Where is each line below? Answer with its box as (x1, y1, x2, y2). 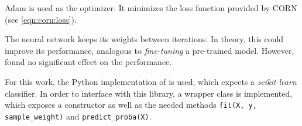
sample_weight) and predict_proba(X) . (5, 110, 152, 122)
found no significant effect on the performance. (5, 56, 172, 68)
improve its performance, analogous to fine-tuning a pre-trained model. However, (5, 44, 294, 56)
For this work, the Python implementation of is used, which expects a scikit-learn (5, 75, 297, 87)
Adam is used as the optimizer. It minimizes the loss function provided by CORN (5, 2, 297, 13)
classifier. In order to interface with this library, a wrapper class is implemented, (5, 87, 293, 99)
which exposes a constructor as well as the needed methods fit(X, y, (5, 98, 257, 111)
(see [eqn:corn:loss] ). (5, 13, 77, 25)
